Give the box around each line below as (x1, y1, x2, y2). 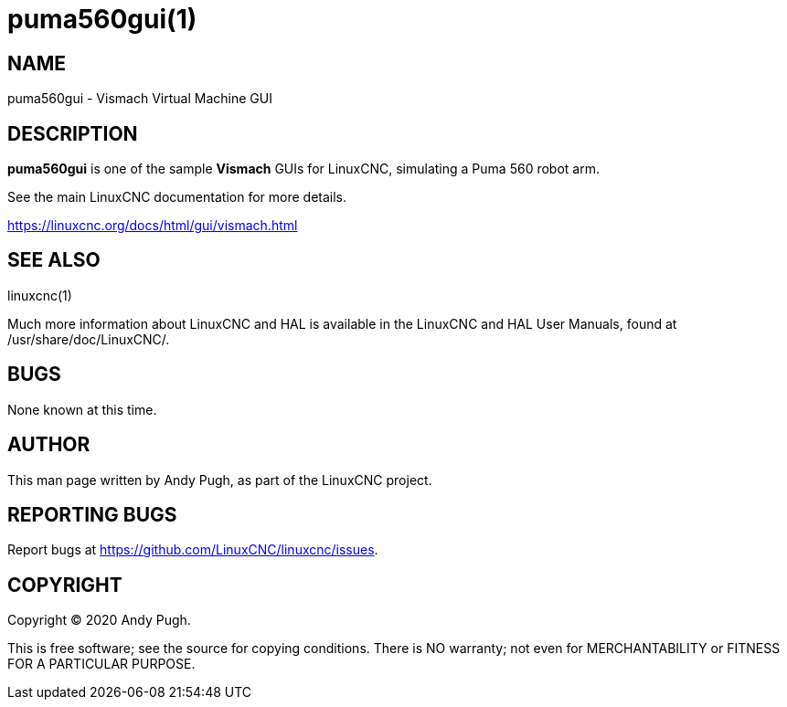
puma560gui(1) (7, 4, 197, 35)
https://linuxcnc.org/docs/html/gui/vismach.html (7, 217, 298, 234)
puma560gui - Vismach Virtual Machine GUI (7, 90, 272, 107)
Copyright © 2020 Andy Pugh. (7, 612, 191, 628)
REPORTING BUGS (7, 502, 177, 526)
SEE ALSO (7, 248, 101, 272)
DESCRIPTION (7, 121, 138, 145)
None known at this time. (7, 401, 157, 417)
